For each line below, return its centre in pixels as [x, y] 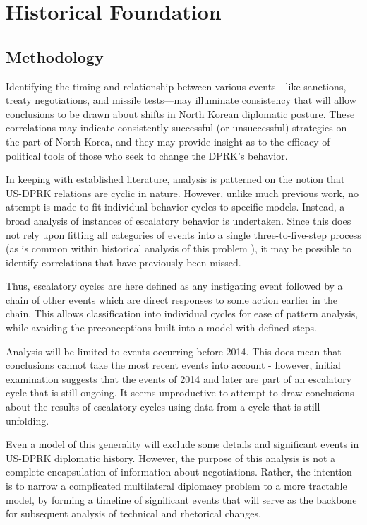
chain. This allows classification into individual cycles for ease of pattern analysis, [182, 313]
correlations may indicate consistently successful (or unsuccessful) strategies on [176, 128]
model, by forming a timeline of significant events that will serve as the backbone [181, 499]
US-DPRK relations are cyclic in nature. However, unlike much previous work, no [182, 193]
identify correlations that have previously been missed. [124, 262]
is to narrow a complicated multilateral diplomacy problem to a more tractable [176, 486]
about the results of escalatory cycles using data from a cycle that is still [163, 407]
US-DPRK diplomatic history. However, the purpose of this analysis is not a [171, 458]
